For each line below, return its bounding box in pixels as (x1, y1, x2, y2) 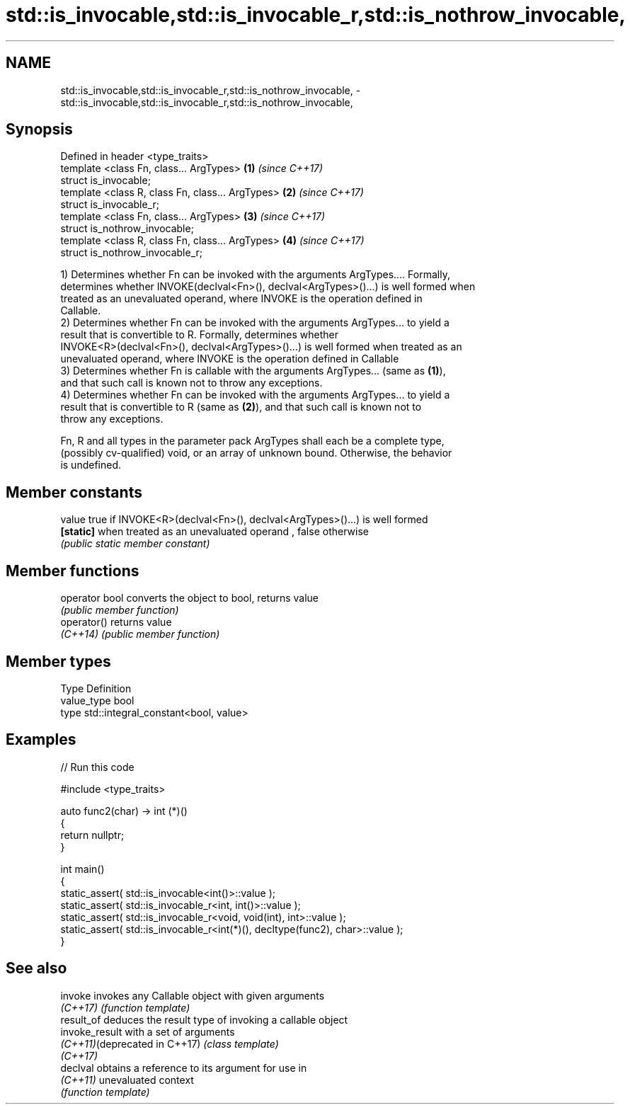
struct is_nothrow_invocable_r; (60, 246, 202, 259)
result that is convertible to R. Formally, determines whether (60, 328, 339, 341)
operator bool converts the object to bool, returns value (60, 592, 319, 605)
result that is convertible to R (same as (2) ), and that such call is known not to (60, 401, 422, 413)
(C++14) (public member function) (60, 628, 220, 641)
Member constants (6, 483, 142, 501)
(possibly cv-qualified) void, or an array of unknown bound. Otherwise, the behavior (60, 447, 452, 459)
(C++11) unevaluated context (60, 1073, 194, 1086)
